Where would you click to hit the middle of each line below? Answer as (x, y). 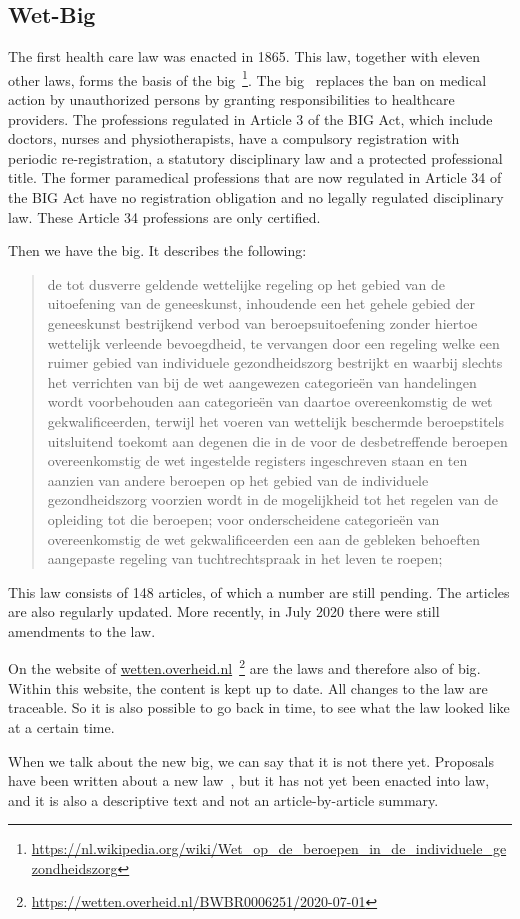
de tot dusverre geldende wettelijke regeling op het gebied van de (246, 283)
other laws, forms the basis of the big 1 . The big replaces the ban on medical (247, 78)
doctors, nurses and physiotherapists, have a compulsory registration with (234, 138)
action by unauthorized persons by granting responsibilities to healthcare (231, 99)
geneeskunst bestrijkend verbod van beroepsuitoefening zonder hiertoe (262, 322)
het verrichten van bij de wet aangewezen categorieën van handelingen (262, 381)
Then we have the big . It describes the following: (157, 250)
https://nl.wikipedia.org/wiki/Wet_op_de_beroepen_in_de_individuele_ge (269, 848)
